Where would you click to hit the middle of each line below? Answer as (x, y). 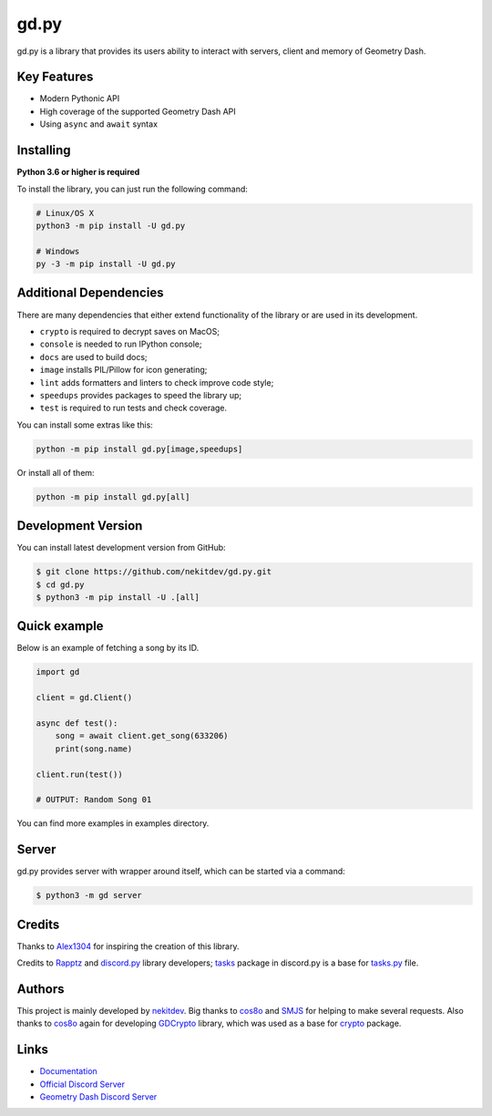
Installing (44, 150)
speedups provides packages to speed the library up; (140, 395)
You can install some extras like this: (85, 425)
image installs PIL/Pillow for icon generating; (123, 370)
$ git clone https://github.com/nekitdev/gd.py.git (154, 572)
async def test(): (77, 723)
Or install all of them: (56, 472)
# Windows (58, 251)
